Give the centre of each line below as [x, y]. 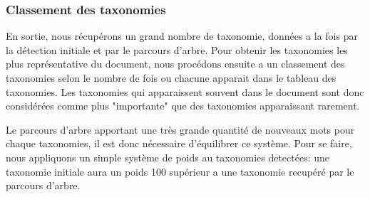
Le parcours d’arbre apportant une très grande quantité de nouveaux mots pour [180, 129]
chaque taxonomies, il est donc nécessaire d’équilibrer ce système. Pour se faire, [179, 143]
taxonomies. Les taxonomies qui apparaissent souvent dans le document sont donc [185, 91]
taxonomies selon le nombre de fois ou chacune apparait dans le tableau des [171, 78]
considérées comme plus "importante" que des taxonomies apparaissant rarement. [183, 106]
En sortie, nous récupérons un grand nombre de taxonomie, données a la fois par [182, 36]
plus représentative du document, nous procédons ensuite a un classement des [175, 64]
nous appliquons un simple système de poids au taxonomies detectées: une [168, 157]
